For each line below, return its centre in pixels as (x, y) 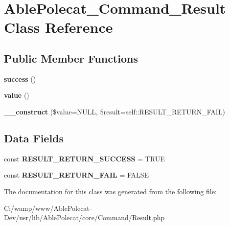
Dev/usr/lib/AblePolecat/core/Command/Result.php (84, 217)
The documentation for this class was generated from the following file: (110, 191)
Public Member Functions (71, 58)
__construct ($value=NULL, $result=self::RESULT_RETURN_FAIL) (114, 111)
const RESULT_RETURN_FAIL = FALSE (77, 175)
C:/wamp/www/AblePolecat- (48, 208)
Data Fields (34, 138)
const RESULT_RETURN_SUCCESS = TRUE (84, 158)
